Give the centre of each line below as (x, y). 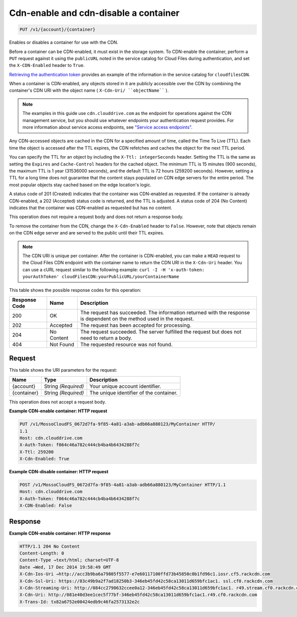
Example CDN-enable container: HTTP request (58, 411)
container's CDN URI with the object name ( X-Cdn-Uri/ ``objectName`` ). (89, 90)
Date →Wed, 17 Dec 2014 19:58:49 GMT (65, 567)
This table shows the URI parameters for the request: (63, 370)
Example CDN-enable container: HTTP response (60, 533)
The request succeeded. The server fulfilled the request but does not (161, 332)
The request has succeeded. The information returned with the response (165, 312)
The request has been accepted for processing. (136, 325)
